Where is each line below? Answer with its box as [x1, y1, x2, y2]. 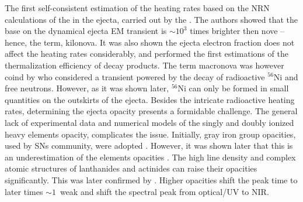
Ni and [273, 70, 298, 83]
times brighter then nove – [190, 25, 285, 37]
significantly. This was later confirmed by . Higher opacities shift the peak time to [5, 173, 298, 186]
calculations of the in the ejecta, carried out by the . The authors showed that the [5, 13, 298, 25]
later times [5, 185, 43, 197]
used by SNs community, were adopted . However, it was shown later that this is [5, 139, 293, 152]
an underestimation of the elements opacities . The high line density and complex [5, 150, 296, 163]
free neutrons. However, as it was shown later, [5, 82, 169, 94]
